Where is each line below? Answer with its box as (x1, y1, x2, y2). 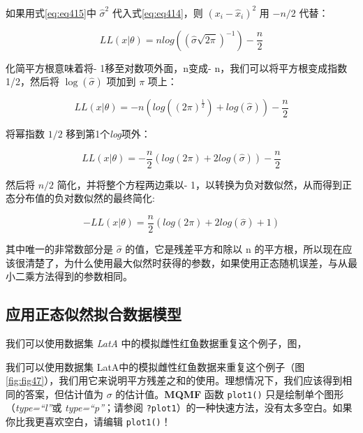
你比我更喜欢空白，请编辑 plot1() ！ (6, 414, 171, 429)
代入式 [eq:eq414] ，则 (112, 5, 203, 20)
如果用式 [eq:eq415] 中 (6, 5, 96, 20)
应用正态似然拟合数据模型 (6, 303, 181, 325)
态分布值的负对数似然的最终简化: (6, 191, 155, 205)
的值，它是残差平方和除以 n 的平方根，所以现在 (125, 242, 343, 256)
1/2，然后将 (6, 74, 59, 89)
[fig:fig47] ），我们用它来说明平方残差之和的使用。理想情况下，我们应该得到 (6, 373, 343, 388)
